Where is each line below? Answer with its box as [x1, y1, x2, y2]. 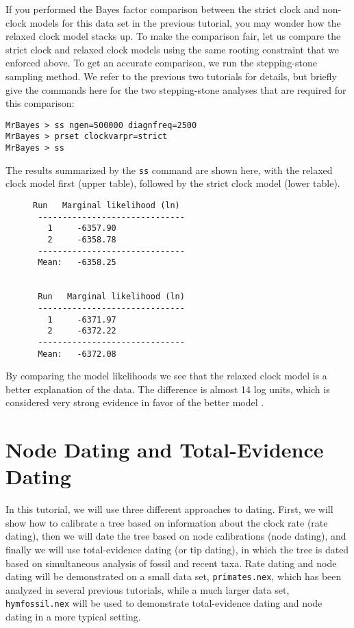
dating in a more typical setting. [5, 610, 141, 624]
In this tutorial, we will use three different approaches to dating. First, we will [5, 502, 333, 516]
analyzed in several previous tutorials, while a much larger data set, [5, 582, 290, 596]
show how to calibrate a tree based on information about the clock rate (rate [5, 515, 328, 529]
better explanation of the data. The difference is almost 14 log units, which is [5, 381, 330, 396]
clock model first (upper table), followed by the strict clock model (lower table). [5, 176, 340, 190]
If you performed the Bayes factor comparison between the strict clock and [5, 2, 320, 16]
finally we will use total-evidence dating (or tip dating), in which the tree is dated [5, 542, 349, 557]
